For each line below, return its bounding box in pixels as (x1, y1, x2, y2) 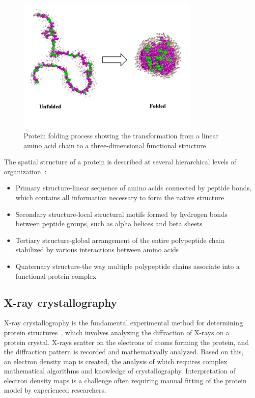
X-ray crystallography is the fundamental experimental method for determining (4, 318, 243, 328)
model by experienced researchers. (4, 385, 106, 395)
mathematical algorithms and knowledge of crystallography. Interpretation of (4, 366, 235, 376)
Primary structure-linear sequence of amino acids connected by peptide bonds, (15, 183, 252, 193)
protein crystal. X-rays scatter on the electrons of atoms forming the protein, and (4, 337, 249, 347)
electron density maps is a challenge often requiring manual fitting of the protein (4, 375, 247, 385)
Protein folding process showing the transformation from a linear (24, 130, 219, 140)
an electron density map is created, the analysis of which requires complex (4, 356, 227, 366)
